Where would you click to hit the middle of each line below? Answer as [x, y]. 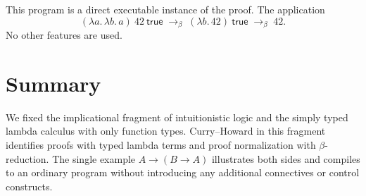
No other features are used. [64, 35]
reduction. [27, 158]
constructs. [29, 186]
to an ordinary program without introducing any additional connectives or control [183, 172]
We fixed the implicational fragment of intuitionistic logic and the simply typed [177, 117]
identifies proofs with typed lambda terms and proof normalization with [161, 144]
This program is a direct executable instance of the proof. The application [165, 9]
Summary [53, 83]
